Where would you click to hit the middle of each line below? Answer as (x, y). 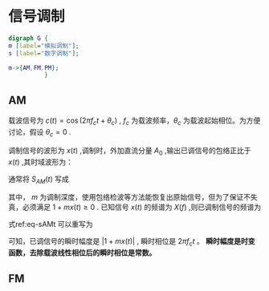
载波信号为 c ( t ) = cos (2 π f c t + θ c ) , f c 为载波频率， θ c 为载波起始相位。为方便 (134, 121)
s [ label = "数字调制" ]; (44, 53)
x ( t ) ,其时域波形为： (41, 162)
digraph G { (28, 38)
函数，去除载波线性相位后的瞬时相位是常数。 (82, 253)
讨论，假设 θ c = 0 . (40, 133)
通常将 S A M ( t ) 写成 (39, 180)
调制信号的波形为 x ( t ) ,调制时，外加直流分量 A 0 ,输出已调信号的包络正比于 (130, 151)
